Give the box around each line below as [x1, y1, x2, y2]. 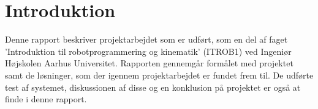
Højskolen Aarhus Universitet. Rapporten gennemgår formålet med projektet [5, 57, 293, 69]
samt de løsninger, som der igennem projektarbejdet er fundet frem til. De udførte [5, 68, 314, 81]
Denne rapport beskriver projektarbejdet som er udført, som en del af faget [5, 33, 288, 46]
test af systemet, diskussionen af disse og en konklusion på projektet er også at [5, 80, 301, 93]
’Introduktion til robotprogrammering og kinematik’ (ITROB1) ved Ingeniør [5, 44, 292, 57]
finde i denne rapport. [5, 93, 87, 105]
